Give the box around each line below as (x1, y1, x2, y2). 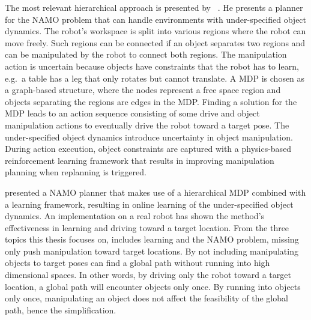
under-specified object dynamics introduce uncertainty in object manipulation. (5, 130, 293, 143)
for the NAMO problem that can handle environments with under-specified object (5, 13, 307, 25)
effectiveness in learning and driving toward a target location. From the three (5, 221, 289, 234)
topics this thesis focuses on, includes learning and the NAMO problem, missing (5, 233, 299, 246)
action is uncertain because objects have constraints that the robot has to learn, (5, 59, 299, 72)
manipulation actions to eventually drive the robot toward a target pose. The (5, 118, 289, 131)
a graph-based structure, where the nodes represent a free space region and (5, 83, 281, 96)
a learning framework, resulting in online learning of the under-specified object (5, 198, 294, 210)
